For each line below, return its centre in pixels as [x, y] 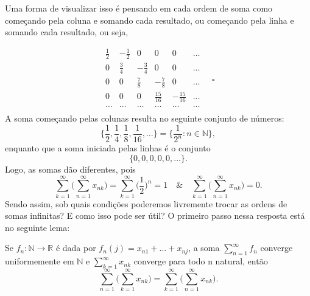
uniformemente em [40, 261]
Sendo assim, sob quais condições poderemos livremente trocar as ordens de [146, 203]
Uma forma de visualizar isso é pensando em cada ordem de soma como [139, 8]
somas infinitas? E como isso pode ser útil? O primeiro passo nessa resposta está [155, 215]
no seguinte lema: [37, 227]
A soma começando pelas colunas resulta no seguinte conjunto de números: [145, 118]
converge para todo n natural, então [201, 261]
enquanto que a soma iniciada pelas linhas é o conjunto [108, 148]
